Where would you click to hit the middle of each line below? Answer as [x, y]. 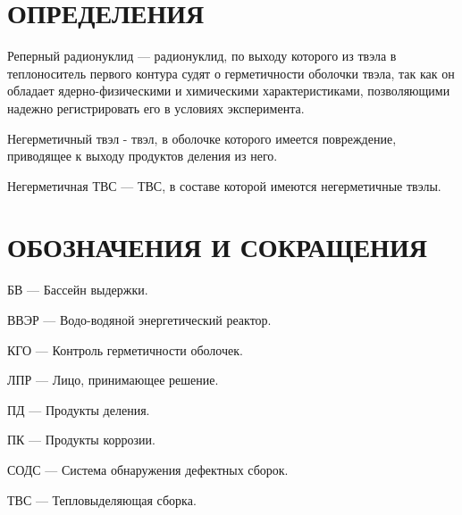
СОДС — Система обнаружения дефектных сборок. [148, 469]
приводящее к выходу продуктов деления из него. [143, 156]
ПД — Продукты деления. [79, 409]
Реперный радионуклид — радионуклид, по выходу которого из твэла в [202, 56]
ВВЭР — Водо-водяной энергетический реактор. [139, 320]
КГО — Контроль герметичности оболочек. [125, 349]
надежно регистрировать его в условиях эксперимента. [156, 108]
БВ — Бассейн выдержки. [78, 290]
